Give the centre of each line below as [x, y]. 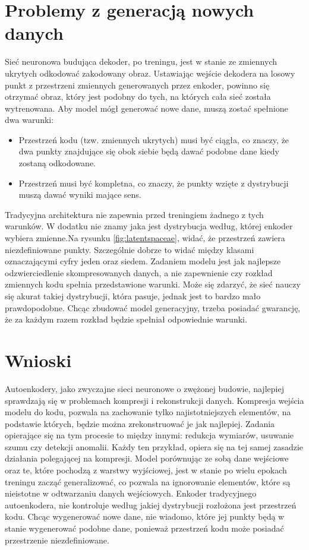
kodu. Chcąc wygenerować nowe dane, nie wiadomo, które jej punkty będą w [145, 516]
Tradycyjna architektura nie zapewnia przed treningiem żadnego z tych [134, 214]
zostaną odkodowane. [57, 163]
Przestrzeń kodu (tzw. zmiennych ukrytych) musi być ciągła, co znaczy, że [154, 139]
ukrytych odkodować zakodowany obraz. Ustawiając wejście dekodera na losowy [150, 73]
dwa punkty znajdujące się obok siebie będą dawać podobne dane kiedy [149, 151]
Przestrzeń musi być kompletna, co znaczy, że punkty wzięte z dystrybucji [154, 183]
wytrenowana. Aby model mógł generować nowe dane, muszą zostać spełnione [146, 108]
